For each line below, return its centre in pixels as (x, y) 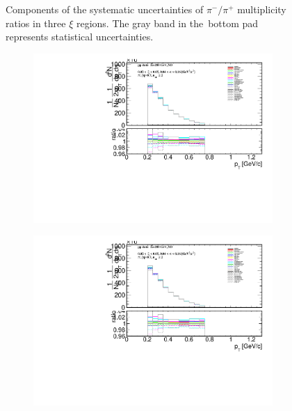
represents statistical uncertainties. (80, 37)
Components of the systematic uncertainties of (105, 9)
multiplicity (262, 9)
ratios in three (36, 23)
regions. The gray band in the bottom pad (167, 23)
